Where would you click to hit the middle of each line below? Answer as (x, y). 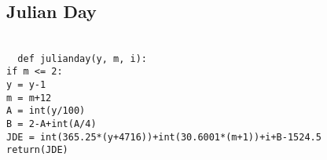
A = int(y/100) (46, 111)
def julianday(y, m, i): (82, 58)
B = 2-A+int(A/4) (51, 124)
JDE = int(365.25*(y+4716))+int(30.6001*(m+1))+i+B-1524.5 (164, 137)
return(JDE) (37, 150)
